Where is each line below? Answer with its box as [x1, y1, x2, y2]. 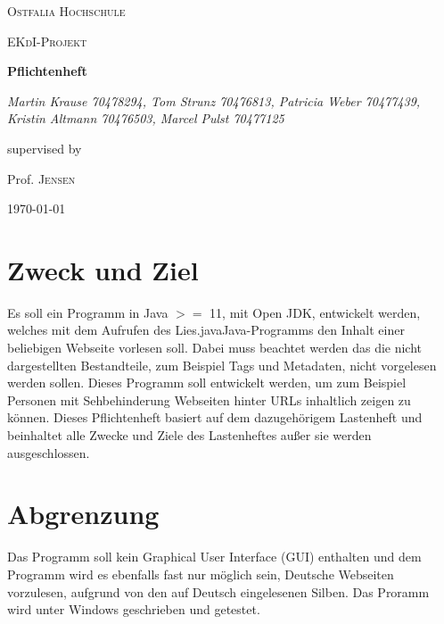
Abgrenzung [7, 495, 160, 532]
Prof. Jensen [7, 169, 76, 187]
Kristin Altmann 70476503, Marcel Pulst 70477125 [7, 109, 284, 128]
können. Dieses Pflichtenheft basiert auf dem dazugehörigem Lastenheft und [7, 408, 423, 427]
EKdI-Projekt [7, 31, 87, 50]
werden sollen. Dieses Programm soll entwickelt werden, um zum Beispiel [7, 373, 407, 392]
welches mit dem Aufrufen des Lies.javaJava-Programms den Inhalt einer [7, 320, 405, 339]
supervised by [7, 138, 82, 157]
